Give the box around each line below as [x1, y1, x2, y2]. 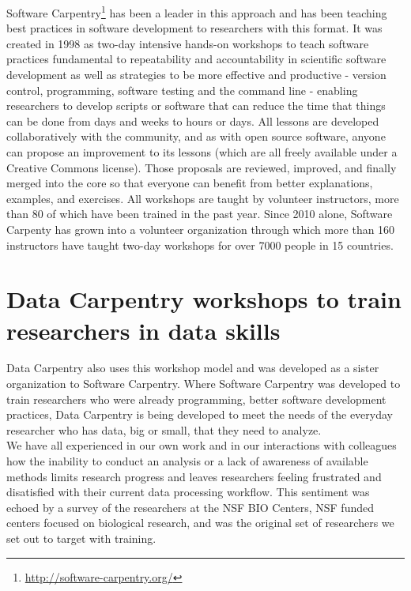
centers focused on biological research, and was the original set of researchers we [6, 514, 394, 531]
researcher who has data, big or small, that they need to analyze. [6, 421, 322, 438]
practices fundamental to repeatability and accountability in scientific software [6, 51, 386, 67]
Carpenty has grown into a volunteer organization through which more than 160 [6, 220, 395, 237]
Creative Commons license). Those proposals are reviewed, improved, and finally [6, 159, 397, 175]
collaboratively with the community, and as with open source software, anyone [6, 128, 386, 145]
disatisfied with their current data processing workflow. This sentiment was [6, 484, 370, 500]
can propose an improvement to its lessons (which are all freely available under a [6, 144, 398, 160]
